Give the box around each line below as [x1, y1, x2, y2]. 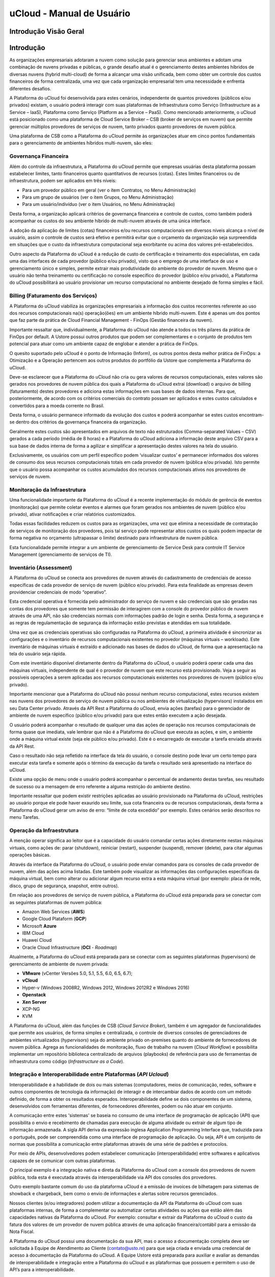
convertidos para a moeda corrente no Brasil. [9, 403, 104, 409]
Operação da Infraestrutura [9, 827, 79, 834]
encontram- [239, 412, 264, 418]
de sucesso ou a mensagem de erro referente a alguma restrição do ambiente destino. [9, 783, 191, 789]
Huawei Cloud [22, 937, 52, 943]
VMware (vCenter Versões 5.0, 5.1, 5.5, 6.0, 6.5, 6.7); [22, 971, 132, 977]
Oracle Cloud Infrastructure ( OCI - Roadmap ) [22, 944, 117, 950]
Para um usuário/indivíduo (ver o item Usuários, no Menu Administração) [22, 201, 175, 207]
